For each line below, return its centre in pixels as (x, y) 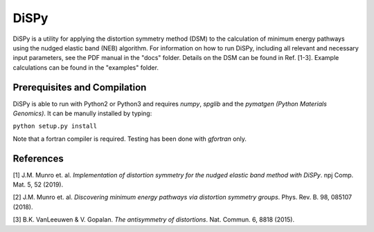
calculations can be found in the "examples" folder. (86, 67)
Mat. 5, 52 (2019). (38, 185)
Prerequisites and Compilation (80, 87)
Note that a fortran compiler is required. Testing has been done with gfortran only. (130, 139)
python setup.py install (55, 126)
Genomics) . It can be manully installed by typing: (82, 113)
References (38, 158)
